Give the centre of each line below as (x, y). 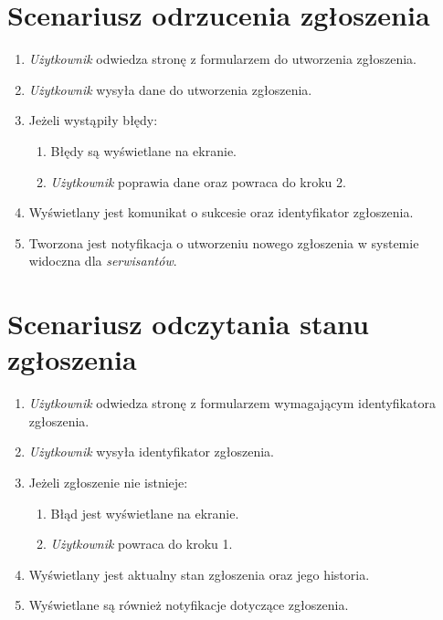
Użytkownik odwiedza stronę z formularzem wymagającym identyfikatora (232, 403)
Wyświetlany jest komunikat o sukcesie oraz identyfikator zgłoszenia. (221, 212)
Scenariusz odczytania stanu (188, 324)
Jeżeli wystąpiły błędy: (93, 120)
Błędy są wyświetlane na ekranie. (143, 150)
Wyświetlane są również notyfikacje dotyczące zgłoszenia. (189, 605)
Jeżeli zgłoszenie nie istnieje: (108, 482)
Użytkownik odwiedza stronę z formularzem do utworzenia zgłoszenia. (223, 59)
